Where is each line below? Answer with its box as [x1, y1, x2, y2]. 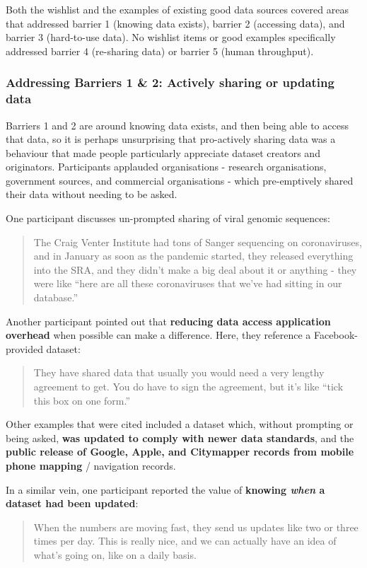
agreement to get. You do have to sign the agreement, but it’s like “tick [33, 379, 344, 394]
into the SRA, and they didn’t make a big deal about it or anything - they [33, 262, 357, 277]
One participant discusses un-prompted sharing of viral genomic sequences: [6, 211, 330, 226]
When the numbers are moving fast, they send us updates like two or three [33, 519, 359, 534]
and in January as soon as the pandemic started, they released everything [33, 248, 354, 263]
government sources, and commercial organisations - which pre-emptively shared [6, 173, 354, 187]
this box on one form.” [33, 393, 131, 407]
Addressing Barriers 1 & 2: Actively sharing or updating [6, 74, 334, 91]
